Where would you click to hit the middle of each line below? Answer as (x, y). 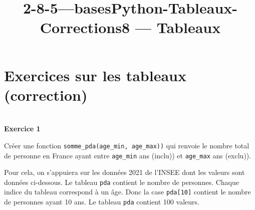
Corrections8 (85, 27)
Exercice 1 (22, 129)
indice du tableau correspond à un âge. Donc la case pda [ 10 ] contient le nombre (127, 192)
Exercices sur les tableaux (95, 75)
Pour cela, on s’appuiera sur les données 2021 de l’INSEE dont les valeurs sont (124, 172)
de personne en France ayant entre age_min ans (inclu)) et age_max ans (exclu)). (128, 155)
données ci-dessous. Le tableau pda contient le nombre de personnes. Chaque (122, 182)
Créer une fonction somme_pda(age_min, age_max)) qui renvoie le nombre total (127, 145)
